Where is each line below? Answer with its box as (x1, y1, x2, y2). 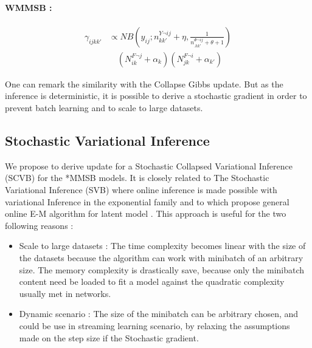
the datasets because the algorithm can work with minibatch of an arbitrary (19, 251, 303, 264)
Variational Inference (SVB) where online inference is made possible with (5, 183, 277, 196)
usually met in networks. (19, 287, 111, 299)
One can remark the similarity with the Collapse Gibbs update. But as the (5, 77, 283, 90)
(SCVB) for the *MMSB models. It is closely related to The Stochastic (5, 171, 269, 184)
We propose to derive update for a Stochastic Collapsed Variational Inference (5, 159, 293, 172)
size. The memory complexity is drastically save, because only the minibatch (19, 263, 305, 276)
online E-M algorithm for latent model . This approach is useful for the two (5, 207, 286, 220)
